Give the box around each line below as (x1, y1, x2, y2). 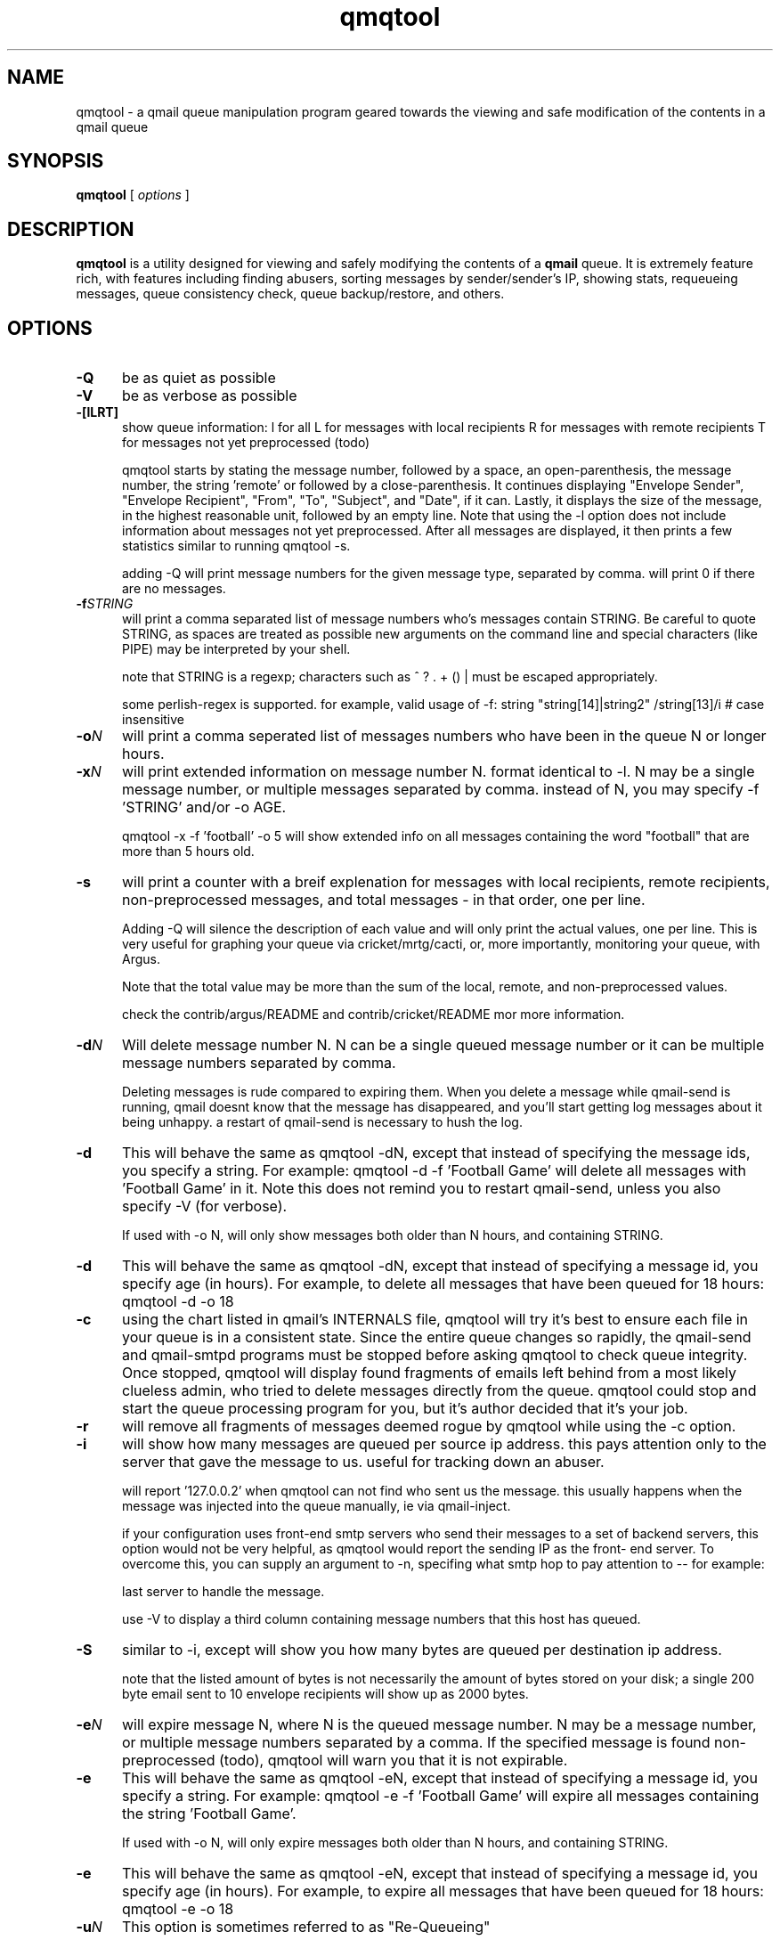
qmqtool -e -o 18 (121, 1900, 234, 1919)
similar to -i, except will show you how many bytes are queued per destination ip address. (121, 1641, 722, 1659)
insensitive (122, 712, 184, 728)
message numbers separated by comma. (121, 1054, 396, 1072)
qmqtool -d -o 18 (121, 1292, 234, 1311)
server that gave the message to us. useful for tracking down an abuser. (121, 1453, 605, 1471)
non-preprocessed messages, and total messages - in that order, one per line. (121, 891, 646, 909)
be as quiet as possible (121, 369, 276, 387)
